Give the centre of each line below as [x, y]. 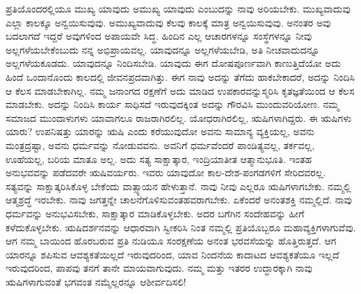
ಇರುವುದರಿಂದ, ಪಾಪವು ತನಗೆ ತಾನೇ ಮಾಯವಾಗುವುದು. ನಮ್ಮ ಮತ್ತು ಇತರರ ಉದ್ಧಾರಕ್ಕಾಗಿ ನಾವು [159, 268]
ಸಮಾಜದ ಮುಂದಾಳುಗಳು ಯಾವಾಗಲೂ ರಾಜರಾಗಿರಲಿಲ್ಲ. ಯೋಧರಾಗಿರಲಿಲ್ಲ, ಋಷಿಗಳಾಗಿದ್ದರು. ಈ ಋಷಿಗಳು [179, 117]
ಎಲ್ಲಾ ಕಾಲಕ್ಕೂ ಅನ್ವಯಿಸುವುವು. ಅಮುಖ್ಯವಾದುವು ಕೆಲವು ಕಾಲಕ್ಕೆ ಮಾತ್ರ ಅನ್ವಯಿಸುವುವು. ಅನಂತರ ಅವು [168, 22]
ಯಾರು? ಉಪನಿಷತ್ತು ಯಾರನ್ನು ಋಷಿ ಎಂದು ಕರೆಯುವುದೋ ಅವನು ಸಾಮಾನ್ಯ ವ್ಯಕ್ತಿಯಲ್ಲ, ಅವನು [160, 131]
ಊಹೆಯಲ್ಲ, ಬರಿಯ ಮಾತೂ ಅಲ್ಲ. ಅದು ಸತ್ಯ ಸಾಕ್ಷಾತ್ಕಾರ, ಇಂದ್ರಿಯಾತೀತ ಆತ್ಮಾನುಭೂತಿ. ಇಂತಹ [159, 158]
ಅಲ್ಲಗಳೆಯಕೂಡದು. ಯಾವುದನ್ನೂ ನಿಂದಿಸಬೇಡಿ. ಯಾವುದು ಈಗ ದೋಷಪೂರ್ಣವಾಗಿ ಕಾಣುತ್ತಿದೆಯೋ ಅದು [174, 63]
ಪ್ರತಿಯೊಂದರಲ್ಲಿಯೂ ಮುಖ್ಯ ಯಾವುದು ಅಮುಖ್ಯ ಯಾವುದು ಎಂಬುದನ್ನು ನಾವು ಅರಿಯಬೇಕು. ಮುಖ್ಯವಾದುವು [178, 8]
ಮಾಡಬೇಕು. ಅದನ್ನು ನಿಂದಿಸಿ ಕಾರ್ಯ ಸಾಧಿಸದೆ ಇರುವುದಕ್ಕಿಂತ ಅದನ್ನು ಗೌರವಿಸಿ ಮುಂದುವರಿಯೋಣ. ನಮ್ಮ [173, 104]
